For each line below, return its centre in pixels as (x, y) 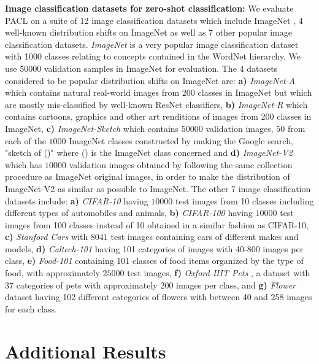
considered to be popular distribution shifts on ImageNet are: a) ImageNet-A (150, 80)
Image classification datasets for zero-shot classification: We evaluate (149, 8)
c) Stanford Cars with (47, 237)
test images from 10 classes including (245, 200)
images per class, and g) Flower (236, 285)
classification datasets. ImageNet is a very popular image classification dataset (152, 44)
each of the (25, 140)
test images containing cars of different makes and (205, 237)
